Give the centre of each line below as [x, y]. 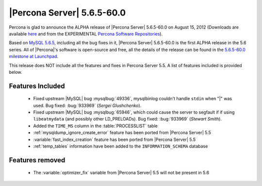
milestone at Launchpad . [33, 56]
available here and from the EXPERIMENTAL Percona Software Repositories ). [86, 34]
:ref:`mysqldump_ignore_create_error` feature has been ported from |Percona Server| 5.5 [122, 133]
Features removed [37, 160]
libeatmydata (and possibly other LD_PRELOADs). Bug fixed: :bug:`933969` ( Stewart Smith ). [127, 119]
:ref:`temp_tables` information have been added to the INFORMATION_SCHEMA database [121, 146]
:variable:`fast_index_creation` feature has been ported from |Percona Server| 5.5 [115, 139]
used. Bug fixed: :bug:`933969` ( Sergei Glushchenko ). [87, 105]
